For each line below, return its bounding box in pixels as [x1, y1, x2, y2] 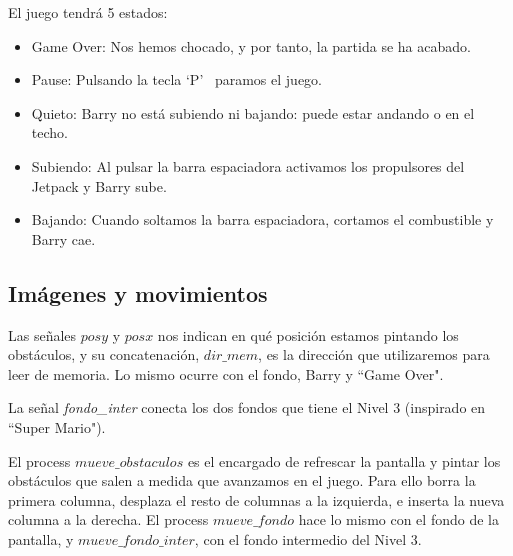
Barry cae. [31, 228, 96, 249]
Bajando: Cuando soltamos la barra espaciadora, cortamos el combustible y [31, 209, 494, 230]
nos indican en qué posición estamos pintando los [157, 324, 459, 345]
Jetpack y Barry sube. [31, 175, 167, 196]
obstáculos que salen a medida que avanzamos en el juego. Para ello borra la [8, 470, 476, 491]
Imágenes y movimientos [8, 277, 268, 308]
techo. [31, 122, 68, 143]
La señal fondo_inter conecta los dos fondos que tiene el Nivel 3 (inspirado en [8, 397, 486, 418]
